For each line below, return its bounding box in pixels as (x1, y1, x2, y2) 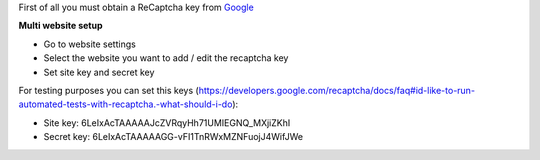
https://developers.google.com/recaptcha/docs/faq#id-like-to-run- (198, 84, 475, 96)
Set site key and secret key (43, 66, 155, 78)
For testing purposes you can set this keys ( (18, 84, 199, 96)
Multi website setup (18, 20, 103, 32)
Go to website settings (43, 38, 137, 50)
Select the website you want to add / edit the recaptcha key (43, 52, 289, 64)
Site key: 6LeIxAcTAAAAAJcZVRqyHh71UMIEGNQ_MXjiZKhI (43, 116, 291, 129)
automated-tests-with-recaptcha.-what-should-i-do (18, 98, 233, 110)
